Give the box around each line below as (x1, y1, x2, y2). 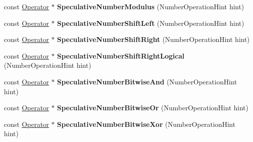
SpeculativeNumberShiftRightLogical (57, 50, 185, 61)
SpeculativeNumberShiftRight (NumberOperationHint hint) (57, 34, 250, 44)
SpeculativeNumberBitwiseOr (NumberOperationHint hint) (57, 102, 249, 113)
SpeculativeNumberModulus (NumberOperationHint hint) (57, 1, 244, 11)
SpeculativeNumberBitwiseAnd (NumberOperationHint (57, 76, 237, 86)
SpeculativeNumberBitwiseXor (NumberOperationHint (57, 119, 235, 129)
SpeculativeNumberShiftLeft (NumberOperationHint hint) (57, 18, 244, 28)
